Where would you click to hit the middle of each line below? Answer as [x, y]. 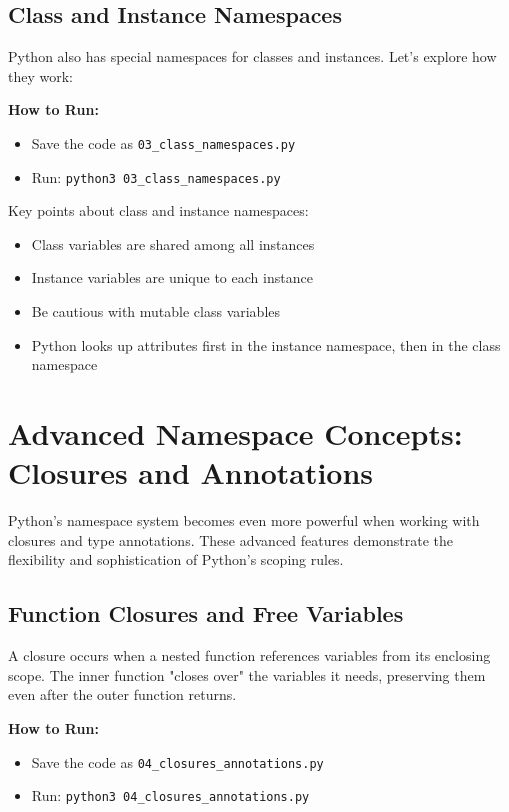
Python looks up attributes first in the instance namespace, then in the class [266, 344]
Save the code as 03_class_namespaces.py [163, 142]
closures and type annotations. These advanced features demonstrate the [231, 539]
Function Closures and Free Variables [206, 613]
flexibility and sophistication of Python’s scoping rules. [176, 559]
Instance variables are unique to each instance [172, 277]
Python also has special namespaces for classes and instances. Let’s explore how [252, 56]
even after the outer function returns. [122, 694]
